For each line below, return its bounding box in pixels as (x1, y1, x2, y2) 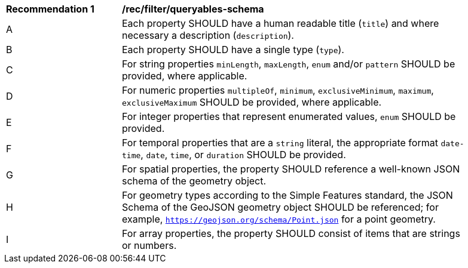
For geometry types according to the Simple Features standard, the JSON (122, 189, 453, 201)
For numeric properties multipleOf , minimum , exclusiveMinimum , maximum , (122, 84, 434, 96)
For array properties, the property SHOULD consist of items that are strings (122, 227, 460, 239)
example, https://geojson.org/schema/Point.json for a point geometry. (122, 213, 436, 225)
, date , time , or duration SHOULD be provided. (140, 149, 346, 161)
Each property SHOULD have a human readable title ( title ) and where (122, 17, 439, 29)
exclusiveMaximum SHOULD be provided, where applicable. (122, 96, 382, 108)
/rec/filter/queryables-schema (122, 3, 264, 15)
